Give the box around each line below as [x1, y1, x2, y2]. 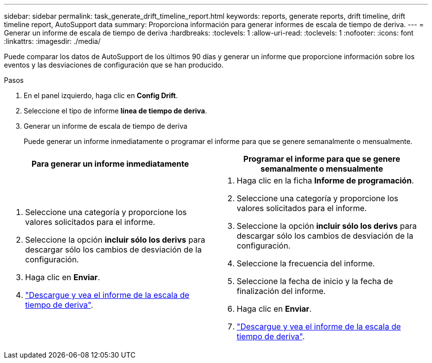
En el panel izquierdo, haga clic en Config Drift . [24, 91, 178, 100]
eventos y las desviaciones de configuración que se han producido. [4, 61, 224, 69]
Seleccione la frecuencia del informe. [237, 258, 375, 268]
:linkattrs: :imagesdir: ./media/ [4, 37, 101, 45]
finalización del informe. [237, 286, 326, 296]
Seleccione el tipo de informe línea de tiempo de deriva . [24, 107, 207, 115]
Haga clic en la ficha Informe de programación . [237, 176, 414, 185]
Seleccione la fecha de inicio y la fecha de [237, 276, 393, 286]
